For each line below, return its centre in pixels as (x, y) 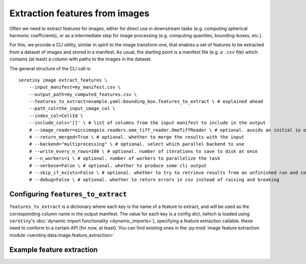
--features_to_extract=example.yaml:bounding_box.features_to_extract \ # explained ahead (146, 101)
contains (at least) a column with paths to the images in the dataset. (81, 59)
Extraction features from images (80, 13)
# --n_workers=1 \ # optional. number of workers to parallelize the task (124, 158)
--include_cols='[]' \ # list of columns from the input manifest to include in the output (147, 123)
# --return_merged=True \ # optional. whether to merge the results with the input (137, 137)
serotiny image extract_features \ (63, 80)
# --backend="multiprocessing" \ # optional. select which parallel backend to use (137, 144)
